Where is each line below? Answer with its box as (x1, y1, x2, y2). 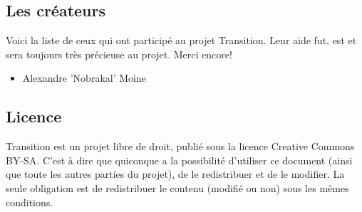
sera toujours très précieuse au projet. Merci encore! (6, 46, 232, 61)
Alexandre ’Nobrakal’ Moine (22, 70, 146, 85)
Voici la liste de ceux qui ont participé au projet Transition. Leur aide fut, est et (6, 33, 357, 48)
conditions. (6, 194, 53, 209)
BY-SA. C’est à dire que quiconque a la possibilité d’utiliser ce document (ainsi (6, 152, 353, 167)
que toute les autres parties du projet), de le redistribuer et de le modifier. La (6, 166, 345, 181)
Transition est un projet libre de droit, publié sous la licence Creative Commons (6, 139, 355, 154)
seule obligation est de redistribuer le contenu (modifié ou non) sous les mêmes (6, 180, 349, 195)
